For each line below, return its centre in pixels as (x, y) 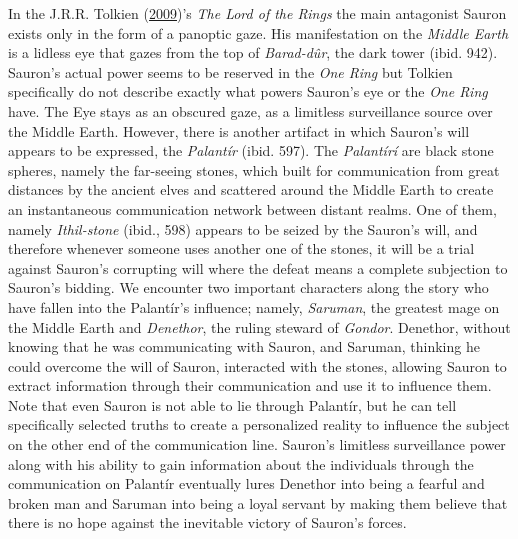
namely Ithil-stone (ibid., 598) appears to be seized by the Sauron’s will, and (243, 228)
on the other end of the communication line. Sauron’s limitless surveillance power (257, 444)
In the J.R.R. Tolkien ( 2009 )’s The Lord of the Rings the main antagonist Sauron (257, 13)
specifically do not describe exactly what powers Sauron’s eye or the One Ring (248, 91)
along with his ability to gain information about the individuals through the (241, 463)
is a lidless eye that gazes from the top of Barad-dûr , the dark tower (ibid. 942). (253, 52)
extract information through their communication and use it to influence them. (250, 385)
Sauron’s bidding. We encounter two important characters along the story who (248, 287)
